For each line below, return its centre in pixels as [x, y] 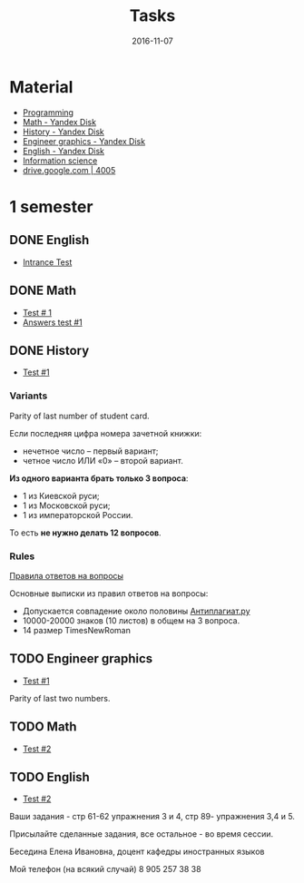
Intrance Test [47, 262]
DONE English [49, 240]
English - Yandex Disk [64, 151]
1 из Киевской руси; [61, 495]
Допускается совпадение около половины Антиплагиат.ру [136, 611]
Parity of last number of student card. [79, 416]
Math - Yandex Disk [59, 122]
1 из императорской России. [78, 515]
